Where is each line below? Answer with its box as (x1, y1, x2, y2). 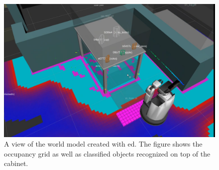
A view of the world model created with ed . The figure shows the (4, 139, 203, 149)
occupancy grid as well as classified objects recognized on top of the (4, 148, 211, 159)
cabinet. (4, 158, 28, 169)
